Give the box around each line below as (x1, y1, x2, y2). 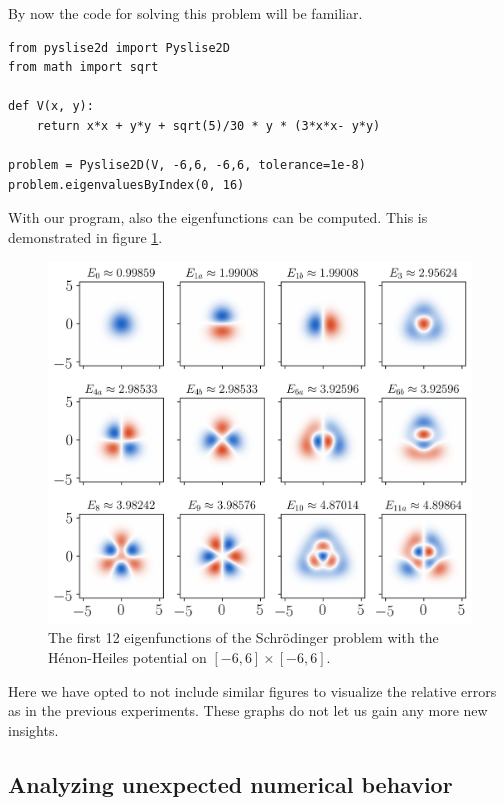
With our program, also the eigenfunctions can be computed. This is (8, 207, 428, 228)
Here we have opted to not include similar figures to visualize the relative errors (8, 680, 497, 701)
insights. (8, 719, 59, 740)
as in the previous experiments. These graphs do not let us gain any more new (8, 700, 488, 721)
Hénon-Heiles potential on (48, 646, 207, 667)
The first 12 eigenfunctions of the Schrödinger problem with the (48, 627, 439, 648)
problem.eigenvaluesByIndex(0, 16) (8, 177, 245, 192)
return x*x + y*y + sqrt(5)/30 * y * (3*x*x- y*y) (36, 118, 381, 133)
